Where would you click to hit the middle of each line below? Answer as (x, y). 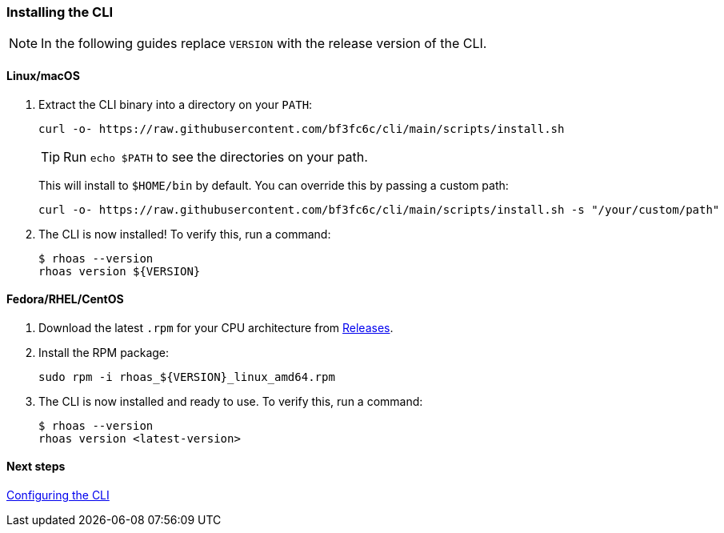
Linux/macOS (43, 75)
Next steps (36, 467)
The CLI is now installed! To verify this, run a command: (185, 234)
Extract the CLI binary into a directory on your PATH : (176, 104)
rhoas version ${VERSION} (120, 271)
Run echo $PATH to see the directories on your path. (216, 156)
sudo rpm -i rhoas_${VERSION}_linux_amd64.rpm (187, 377)
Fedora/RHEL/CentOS (65, 299)
